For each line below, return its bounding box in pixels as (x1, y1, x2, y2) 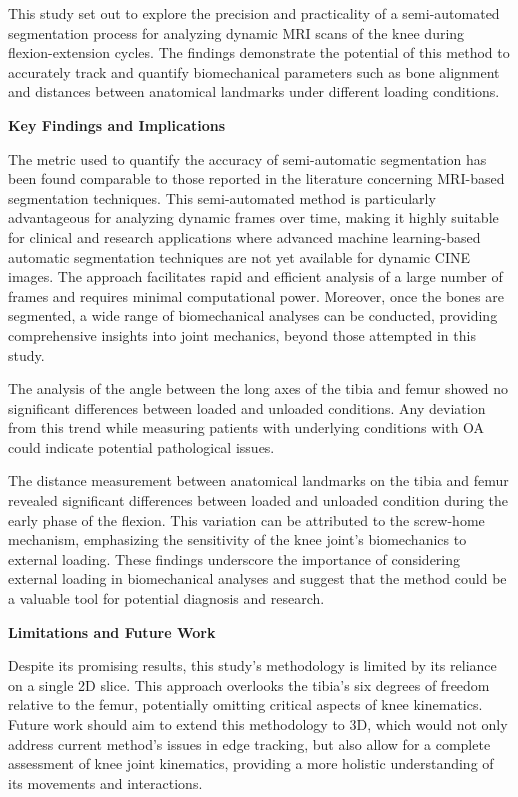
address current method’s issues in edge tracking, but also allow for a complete (8, 733, 491, 754)
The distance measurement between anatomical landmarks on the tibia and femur (8, 470, 509, 491)
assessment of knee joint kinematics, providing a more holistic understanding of (8, 753, 494, 774)
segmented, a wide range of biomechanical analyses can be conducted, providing (8, 305, 498, 326)
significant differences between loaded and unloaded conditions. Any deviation (8, 397, 486, 418)
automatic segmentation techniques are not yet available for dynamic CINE (8, 246, 471, 267)
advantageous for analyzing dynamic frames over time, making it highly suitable (8, 207, 499, 228)
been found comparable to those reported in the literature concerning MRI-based (8, 168, 505, 189)
